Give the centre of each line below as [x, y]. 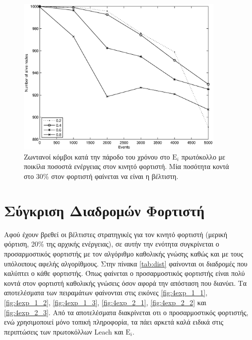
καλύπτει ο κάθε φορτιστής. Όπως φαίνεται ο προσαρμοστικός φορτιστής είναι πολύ [125, 273]
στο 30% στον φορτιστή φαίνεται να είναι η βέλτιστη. [101, 176]
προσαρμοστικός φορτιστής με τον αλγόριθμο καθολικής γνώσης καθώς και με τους [124, 253]
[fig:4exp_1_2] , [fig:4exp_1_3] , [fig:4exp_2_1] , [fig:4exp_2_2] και [105, 302]
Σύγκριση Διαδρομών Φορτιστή [104, 210]
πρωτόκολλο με [203, 156]
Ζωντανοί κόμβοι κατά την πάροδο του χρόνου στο [97, 156]
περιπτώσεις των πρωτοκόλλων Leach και [64, 331]
